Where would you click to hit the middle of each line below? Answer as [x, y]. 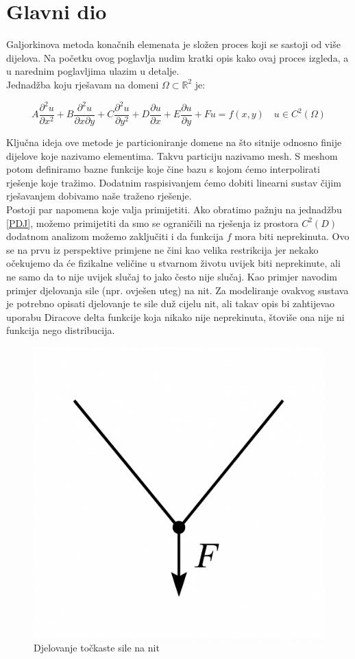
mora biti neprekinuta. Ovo [292, 236]
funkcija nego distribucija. [61, 330]
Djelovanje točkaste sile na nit [97, 647]
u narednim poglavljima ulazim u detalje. [93, 71]
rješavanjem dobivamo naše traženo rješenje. [99, 196]
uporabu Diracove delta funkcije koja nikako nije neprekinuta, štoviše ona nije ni [175, 316]
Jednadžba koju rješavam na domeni [83, 84]
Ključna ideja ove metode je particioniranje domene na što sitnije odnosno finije [174, 142]
